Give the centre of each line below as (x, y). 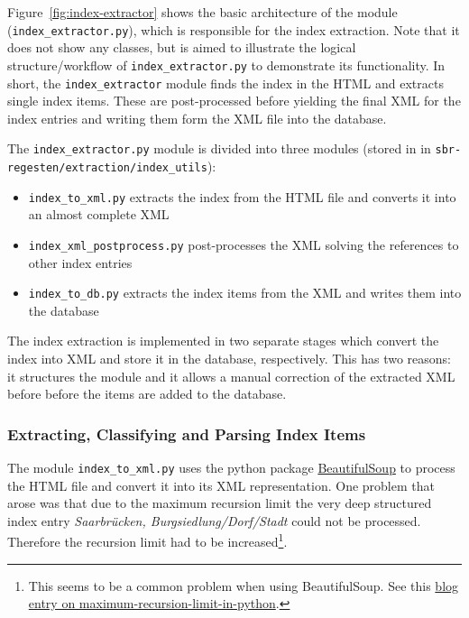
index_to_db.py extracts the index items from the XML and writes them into (245, 293)
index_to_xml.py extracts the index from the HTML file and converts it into (242, 196)
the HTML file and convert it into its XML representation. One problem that (221, 485)
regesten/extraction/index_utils (107, 168)
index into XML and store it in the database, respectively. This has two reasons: (229, 358)
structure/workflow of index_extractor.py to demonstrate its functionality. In (226, 65)
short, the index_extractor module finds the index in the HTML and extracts (225, 83)
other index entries (80, 262)
